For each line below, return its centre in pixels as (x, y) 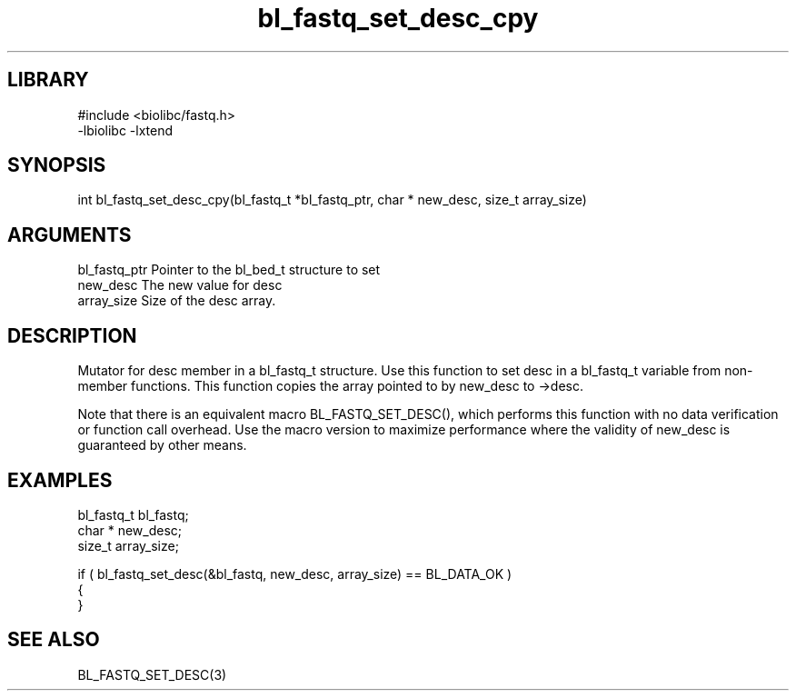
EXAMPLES (60, 480)
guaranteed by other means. (162, 445)
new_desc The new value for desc (180, 285)
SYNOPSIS (57, 165)
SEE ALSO (54, 640)
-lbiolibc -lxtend (125, 130)
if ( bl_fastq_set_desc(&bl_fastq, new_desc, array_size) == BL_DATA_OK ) (295, 573)
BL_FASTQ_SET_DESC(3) (152, 674)
